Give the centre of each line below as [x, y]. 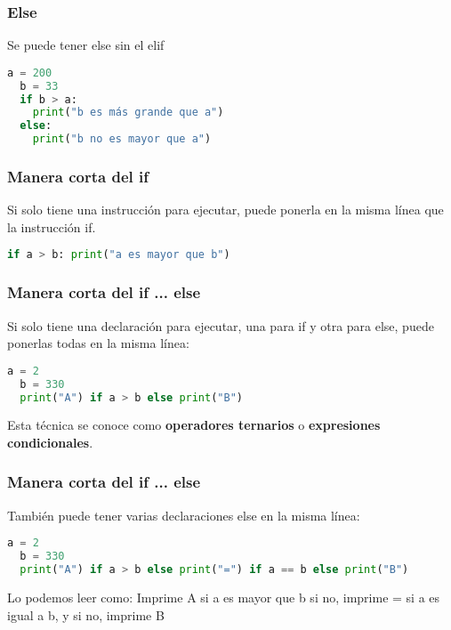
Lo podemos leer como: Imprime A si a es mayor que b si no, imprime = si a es [224, 597]
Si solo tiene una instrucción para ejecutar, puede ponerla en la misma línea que [225, 210]
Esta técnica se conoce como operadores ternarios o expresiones [194, 425]
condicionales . [50, 442]
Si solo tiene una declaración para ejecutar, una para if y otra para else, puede [221, 325]
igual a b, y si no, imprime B [86, 614]
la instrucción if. [52, 226]
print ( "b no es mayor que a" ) [122, 139]
